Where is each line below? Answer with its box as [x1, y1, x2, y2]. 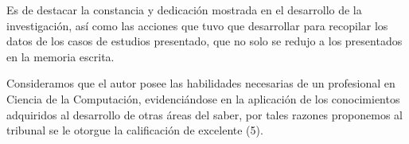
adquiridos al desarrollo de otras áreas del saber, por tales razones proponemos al [6, 106, 403, 123]
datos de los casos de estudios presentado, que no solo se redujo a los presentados [6, 33, 403, 49]
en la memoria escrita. [6, 48, 115, 64]
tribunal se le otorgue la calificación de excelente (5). [6, 122, 263, 138]
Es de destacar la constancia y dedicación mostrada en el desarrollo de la [6, 2, 362, 18]
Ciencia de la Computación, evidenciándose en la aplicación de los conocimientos [6, 90, 400, 107]
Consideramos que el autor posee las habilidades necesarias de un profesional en [6, 75, 395, 91]
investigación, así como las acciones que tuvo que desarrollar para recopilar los [6, 17, 388, 33]
